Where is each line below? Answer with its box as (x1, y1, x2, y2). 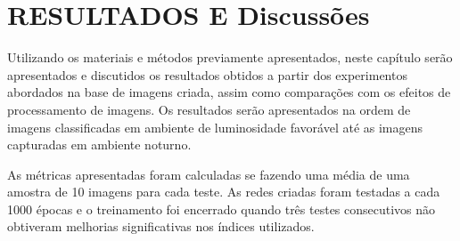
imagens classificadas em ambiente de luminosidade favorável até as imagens (7, 117, 423, 136)
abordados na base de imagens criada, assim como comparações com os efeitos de (7, 83, 451, 101)
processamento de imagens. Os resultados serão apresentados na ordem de (7, 100, 411, 118)
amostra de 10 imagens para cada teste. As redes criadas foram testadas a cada (7, 182, 440, 201)
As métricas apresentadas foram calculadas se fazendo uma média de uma (7, 165, 410, 183)
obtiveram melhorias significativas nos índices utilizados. (7, 217, 315, 236)
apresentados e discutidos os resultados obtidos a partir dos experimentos (7, 65, 407, 84)
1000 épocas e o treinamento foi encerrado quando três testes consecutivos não (7, 199, 436, 218)
